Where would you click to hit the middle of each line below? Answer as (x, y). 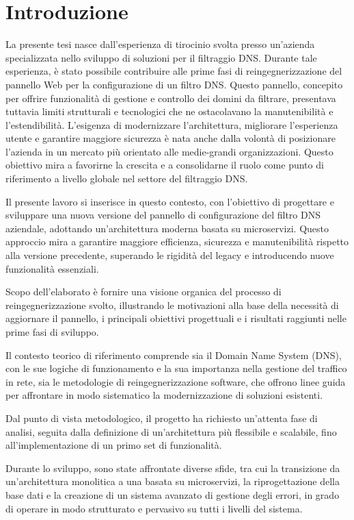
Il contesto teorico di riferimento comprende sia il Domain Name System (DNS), (174, 355)
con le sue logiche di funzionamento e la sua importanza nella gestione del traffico (176, 368)
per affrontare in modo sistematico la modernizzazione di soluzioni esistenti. (164, 395)
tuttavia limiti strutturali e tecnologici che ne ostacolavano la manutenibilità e (169, 111)
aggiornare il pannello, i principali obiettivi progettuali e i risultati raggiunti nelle (176, 318)
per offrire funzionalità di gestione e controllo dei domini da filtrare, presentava (171, 98)
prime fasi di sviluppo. (52, 332)
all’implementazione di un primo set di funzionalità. (114, 445)
